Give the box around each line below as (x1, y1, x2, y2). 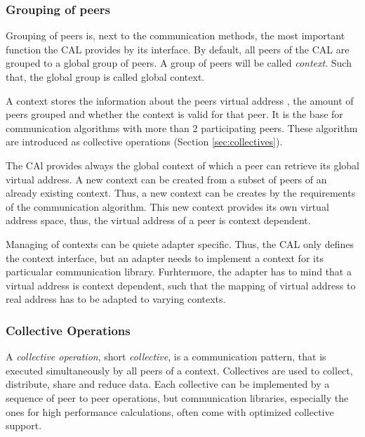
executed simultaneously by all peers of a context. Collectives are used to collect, (6, 363, 353, 377)
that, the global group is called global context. (6, 70, 205, 84)
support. (6, 418, 42, 433)
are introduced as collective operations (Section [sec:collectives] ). (6, 134, 283, 149)
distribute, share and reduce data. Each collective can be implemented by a (6, 377, 330, 391)
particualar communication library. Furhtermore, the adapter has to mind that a (6, 264, 352, 279)
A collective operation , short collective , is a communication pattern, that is (6, 349, 326, 364)
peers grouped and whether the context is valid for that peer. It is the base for (6, 107, 343, 122)
